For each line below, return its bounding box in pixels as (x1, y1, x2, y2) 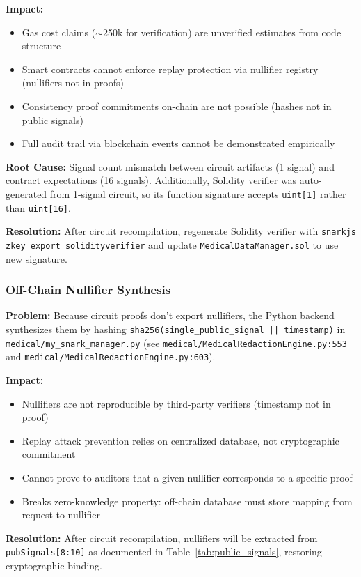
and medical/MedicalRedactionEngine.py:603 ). (6, 349, 216, 364)
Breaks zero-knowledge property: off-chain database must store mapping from (22, 493, 353, 508)
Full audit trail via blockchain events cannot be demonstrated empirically (22, 136, 335, 151)
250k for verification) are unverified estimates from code (102, 24, 342, 39)
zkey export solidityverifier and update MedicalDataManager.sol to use (6, 237, 339, 252)
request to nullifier (22, 507, 100, 522)
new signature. (6, 251, 67, 266)
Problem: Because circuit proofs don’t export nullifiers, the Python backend (6, 308, 335, 323)
